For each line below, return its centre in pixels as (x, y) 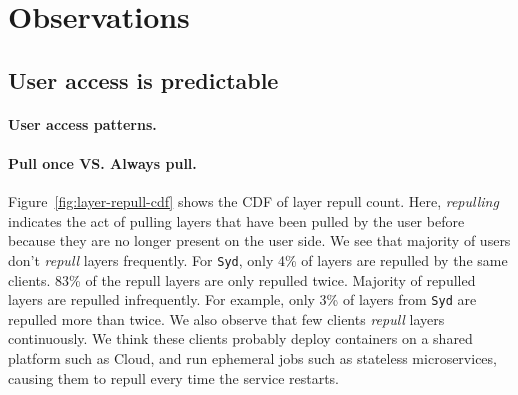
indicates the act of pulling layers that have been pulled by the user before (236, 220)
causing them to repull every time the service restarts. (174, 377)
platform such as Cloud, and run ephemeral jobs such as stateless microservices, (252, 358)
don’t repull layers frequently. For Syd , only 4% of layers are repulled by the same (258, 259)
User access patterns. (82, 123)
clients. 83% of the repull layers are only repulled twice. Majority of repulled (242, 279)
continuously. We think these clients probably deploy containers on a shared (240, 338)
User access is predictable (143, 79)
